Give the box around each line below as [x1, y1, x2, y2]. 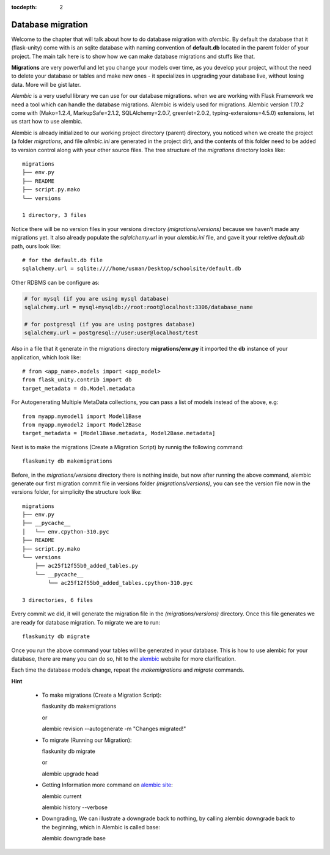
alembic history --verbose [42, 804, 108, 811]
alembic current [42, 792, 82, 800]
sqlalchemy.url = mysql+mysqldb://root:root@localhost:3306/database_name [24, 304, 254, 311]
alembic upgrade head [42, 770, 99, 777]
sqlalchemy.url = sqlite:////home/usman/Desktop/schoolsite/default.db [22, 265, 241, 272]
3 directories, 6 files [22, 596, 94, 603]
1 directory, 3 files [22, 211, 87, 219]
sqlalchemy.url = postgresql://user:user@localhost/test [24, 329, 199, 336]
